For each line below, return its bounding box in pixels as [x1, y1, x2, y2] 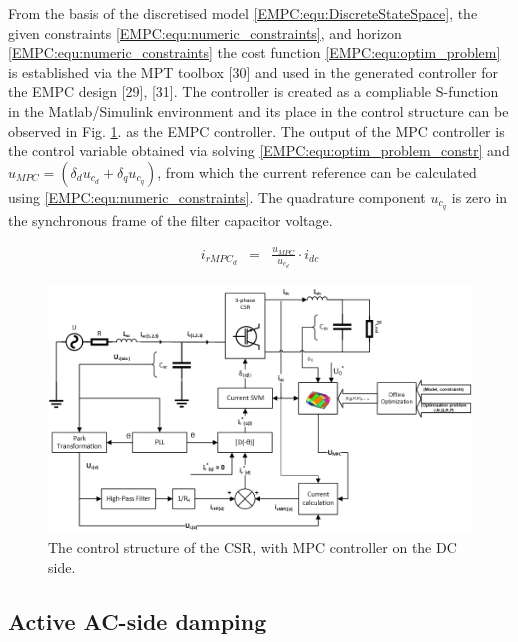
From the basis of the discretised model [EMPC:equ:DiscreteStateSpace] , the [8, 3, 478, 23]
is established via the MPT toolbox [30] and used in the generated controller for [8, 61, 498, 82]
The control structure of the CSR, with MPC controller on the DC [48, 537, 457, 558]
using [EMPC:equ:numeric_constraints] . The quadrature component [8, 186, 426, 207]
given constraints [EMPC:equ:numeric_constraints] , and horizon [8, 22, 402, 43]
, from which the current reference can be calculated [157, 161, 477, 182]
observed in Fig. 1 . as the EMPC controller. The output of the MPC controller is [8, 120, 505, 141]
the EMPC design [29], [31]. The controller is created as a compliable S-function [8, 81, 499, 102]
